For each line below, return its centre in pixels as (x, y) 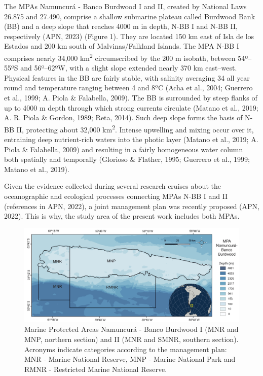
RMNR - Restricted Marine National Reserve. (96, 369)
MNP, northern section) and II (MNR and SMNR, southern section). (131, 339)
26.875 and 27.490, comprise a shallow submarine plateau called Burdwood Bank (130, 16)
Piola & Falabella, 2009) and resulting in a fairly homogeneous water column (124, 149)
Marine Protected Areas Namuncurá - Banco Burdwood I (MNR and (131, 329)
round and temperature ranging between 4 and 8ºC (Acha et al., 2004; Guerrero (128, 88)
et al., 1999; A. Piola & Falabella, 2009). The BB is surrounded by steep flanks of (131, 97)
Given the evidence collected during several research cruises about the (112, 186)
